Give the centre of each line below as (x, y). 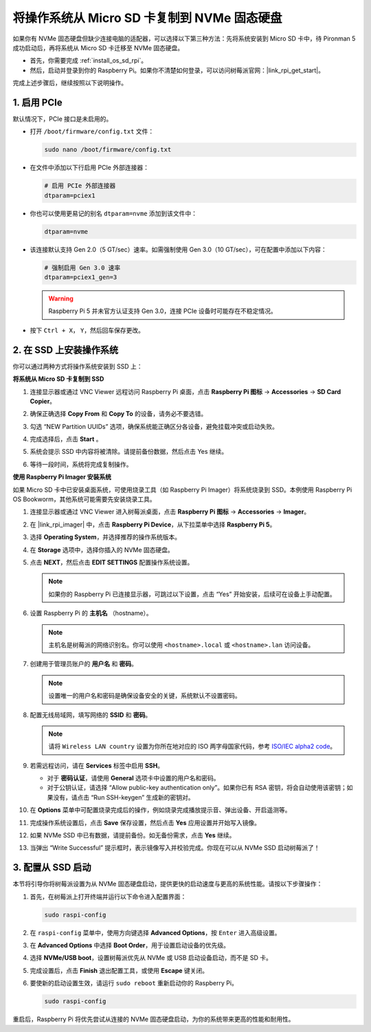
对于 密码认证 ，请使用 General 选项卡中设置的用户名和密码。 (133, 778)
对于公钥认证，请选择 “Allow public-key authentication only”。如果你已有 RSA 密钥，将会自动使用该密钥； (197, 788)
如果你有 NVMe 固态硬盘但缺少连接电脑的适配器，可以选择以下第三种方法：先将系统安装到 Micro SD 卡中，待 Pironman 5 (184, 39)
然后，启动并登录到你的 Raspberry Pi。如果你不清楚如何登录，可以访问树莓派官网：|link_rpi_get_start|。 (177, 70)
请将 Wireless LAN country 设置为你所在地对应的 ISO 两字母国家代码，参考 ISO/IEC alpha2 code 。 (192, 747)
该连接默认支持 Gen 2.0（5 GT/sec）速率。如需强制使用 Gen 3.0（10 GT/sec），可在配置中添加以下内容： (179, 249)
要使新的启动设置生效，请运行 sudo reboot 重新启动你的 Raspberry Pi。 (134, 983)
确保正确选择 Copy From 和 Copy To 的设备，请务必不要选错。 (119, 414)
